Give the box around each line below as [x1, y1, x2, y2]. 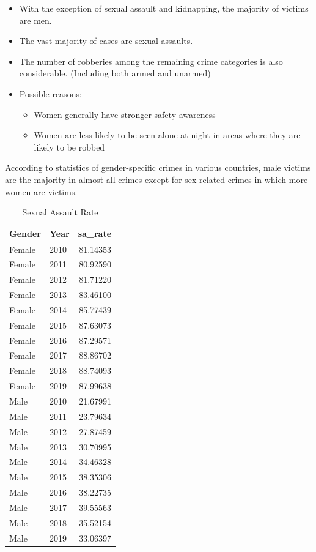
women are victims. [5, 185, 78, 198]
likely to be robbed [34, 140, 105, 153]
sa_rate [78, 226, 112, 239]
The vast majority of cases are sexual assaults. [19, 34, 193, 47]
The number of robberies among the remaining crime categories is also [19, 54, 283, 67]
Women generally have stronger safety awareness [34, 108, 216, 121]
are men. [19, 13, 52, 26]
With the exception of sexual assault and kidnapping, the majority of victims [19, 2, 309, 14]
